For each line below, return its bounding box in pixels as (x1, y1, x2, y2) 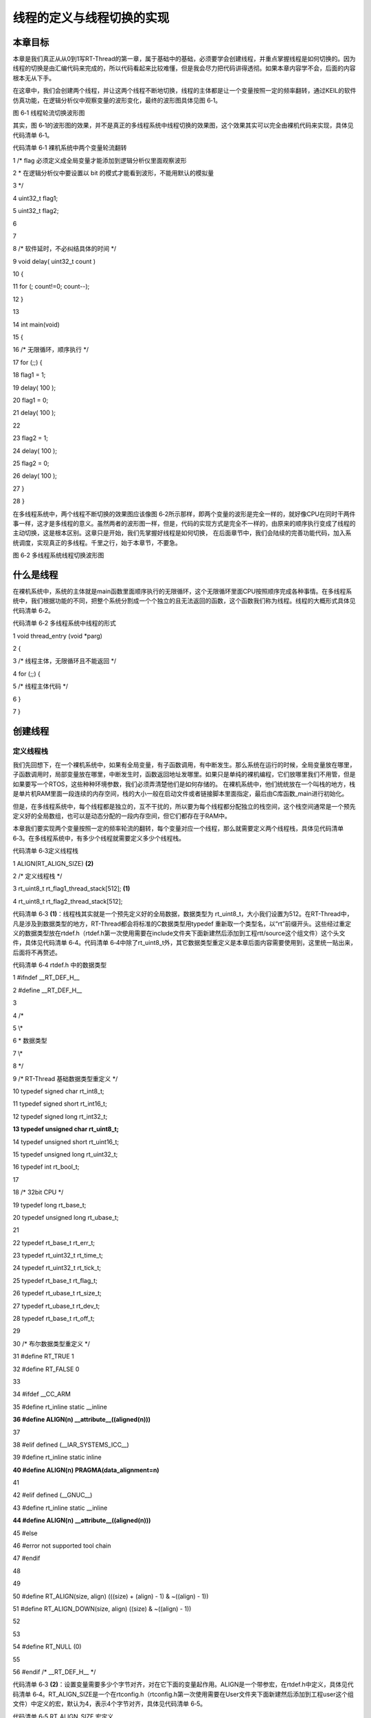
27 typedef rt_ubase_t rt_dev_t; (12, 1302, 100, 1310)
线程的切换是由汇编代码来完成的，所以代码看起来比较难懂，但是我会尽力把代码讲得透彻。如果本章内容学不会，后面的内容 (12, 64, 356, 72)
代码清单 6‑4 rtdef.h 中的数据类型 (12, 961, 106, 969)
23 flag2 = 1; (12, 434, 48, 443)
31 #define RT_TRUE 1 (12, 1352, 75, 1361)
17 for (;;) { (12, 358, 43, 366)
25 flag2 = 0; (12, 459, 49, 467)
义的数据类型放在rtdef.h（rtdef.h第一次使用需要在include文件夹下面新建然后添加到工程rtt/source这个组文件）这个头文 (12, 928, 346, 937)
